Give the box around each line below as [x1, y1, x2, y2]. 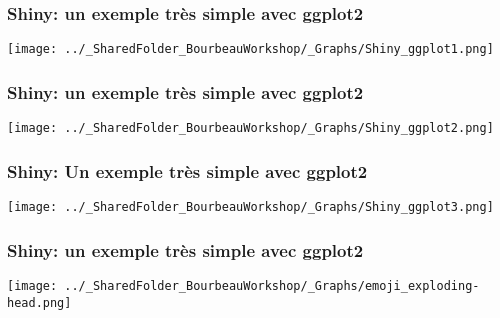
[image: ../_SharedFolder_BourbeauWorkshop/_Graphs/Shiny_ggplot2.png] [7, 121, 494, 136]
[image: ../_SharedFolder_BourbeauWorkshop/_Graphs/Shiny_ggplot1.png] [7, 42, 494, 57]
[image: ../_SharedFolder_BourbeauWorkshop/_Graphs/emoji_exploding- [7, 278, 480, 293]
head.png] [7, 295, 72, 310]
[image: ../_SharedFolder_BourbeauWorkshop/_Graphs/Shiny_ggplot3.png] [7, 199, 494, 214]
